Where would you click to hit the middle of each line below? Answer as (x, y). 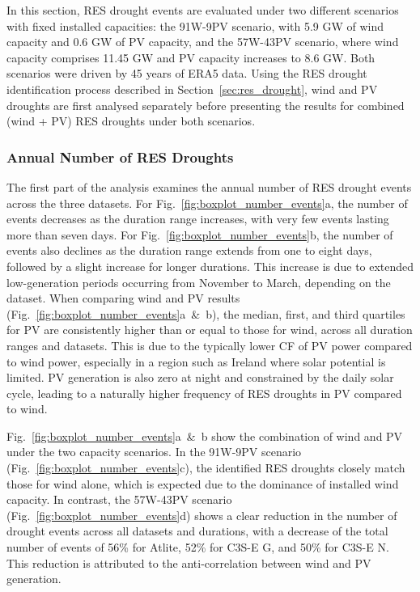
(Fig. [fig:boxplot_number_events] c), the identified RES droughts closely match (206, 468)
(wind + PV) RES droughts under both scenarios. (131, 121)
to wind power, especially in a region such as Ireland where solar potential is (196, 361)
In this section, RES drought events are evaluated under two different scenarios (203, 10)
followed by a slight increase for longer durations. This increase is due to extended (210, 266)
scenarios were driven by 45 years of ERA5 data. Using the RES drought (187, 73)
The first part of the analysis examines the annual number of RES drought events (209, 186)
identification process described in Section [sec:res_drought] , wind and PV (192, 89)
